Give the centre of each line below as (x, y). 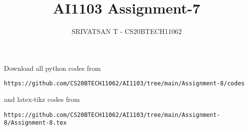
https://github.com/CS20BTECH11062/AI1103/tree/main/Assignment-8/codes (124, 84)
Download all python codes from (52, 68)
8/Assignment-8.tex (35, 123)
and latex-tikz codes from (42, 99)
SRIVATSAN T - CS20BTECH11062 (127, 31)
